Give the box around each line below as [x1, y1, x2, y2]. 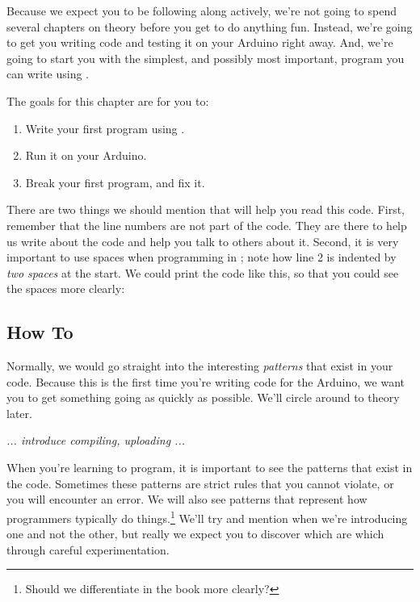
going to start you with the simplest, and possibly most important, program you [6, 49, 405, 66]
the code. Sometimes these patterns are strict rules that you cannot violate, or [6, 474, 394, 491]
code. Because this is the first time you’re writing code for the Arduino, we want [6, 373, 405, 390]
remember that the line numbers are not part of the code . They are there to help [6, 216, 407, 233]
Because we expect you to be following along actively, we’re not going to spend [6, 2, 397, 19]
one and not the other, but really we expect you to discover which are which [6, 525, 384, 542]
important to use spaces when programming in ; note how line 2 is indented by [6, 249, 397, 265]
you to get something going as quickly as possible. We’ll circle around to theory [6, 389, 400, 406]
